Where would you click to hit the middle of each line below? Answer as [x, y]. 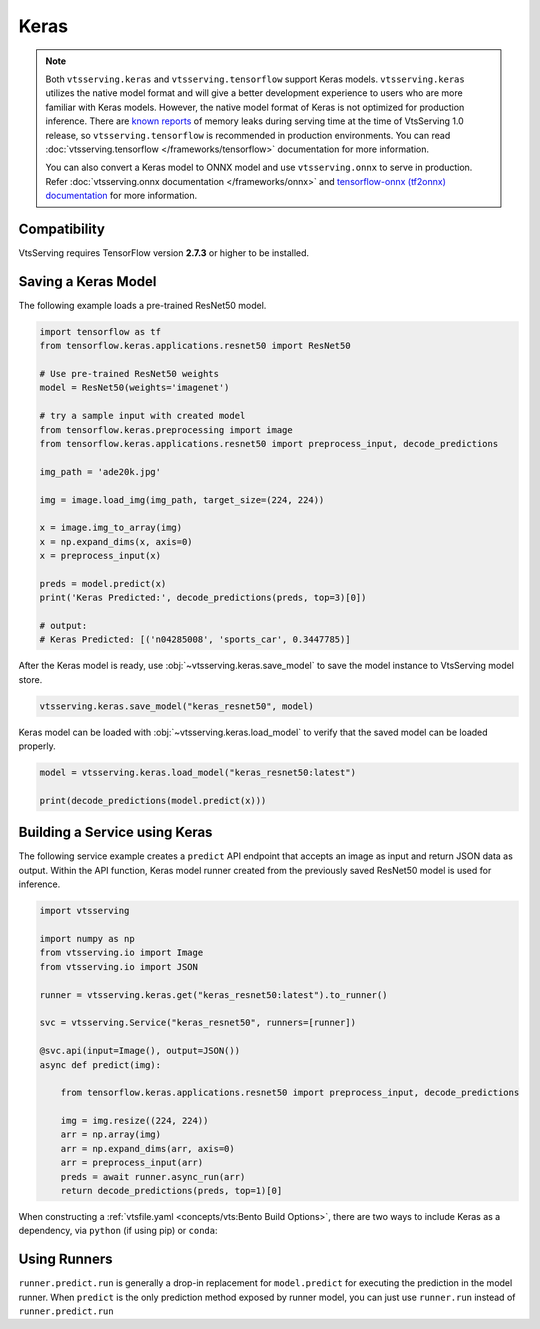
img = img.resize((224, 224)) [134, 1121]
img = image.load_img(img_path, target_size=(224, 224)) [182, 499]
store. [30, 679]
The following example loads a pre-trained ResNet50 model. [142, 305]
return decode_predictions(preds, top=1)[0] [171, 1191]
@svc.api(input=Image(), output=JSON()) [139, 1051]
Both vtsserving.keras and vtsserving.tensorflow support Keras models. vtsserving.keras [255, 79]
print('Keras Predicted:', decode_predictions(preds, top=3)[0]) [203, 598]
